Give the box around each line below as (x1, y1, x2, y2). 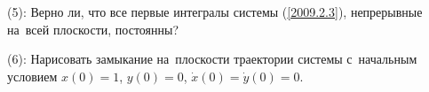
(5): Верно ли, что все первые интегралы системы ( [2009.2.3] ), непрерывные (7, 3, 423, 20)
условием (7, 66, 58, 85)
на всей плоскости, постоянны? (7, 19, 179, 38)
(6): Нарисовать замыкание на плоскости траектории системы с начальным (7, 50, 417, 68)
